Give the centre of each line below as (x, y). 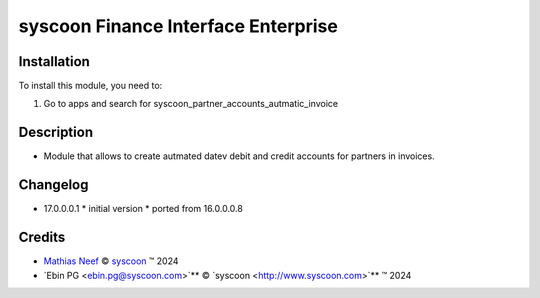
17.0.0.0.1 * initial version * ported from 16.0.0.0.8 (143, 209)
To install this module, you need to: (90, 86)
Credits (42, 237)
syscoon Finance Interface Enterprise (178, 26)
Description (56, 132)
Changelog (53, 185)
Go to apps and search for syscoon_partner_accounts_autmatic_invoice (191, 104)
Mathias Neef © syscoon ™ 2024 (111, 261)
